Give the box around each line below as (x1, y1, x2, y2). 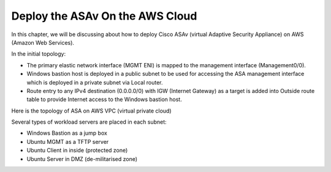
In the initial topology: (11, 50, 66, 58)
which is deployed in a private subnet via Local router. (26, 78, 163, 86)
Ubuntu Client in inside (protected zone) (26, 147, 128, 154)
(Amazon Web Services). (11, 39, 75, 46)
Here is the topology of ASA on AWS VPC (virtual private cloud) (11, 107, 172, 114)
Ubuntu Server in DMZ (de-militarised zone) (26, 155, 138, 162)
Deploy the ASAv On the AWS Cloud (11, 9, 197, 23)
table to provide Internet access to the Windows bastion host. (26, 95, 182, 103)
